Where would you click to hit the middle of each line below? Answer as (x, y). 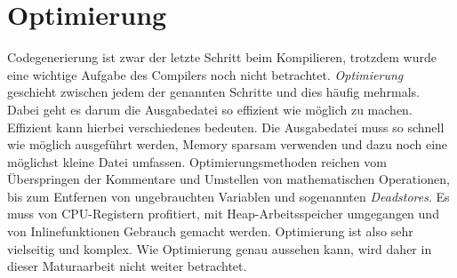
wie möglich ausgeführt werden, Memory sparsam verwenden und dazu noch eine (228, 144)
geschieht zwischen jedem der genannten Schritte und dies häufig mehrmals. (213, 92)
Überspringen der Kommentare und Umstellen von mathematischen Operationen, (228, 179)
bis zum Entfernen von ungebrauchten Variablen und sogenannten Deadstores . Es (228, 196)
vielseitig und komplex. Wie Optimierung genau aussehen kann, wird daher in (220, 248)
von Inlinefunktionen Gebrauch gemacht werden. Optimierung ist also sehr (210, 231)
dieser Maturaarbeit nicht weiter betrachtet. (127, 266)
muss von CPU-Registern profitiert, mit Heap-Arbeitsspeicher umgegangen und (223, 214)
